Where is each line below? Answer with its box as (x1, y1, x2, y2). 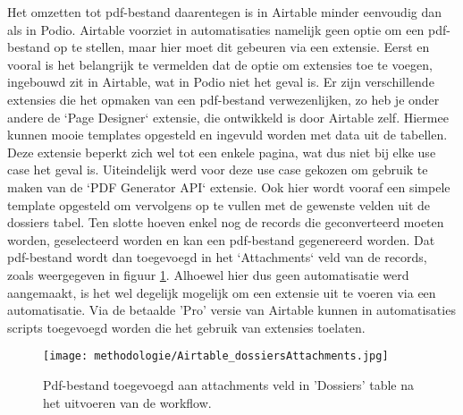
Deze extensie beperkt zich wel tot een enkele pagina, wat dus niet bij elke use (7, 142, 436, 161)
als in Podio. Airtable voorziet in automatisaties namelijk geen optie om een (7, 20, 425, 38)
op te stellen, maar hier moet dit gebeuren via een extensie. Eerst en (54, 38, 430, 56)
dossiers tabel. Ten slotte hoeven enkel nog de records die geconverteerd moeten (7, 213, 444, 232)
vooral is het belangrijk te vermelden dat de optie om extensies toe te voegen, (7, 55, 433, 73)
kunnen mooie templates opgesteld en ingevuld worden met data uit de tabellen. (7, 125, 448, 144)
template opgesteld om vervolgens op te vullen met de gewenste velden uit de (7, 195, 431, 214)
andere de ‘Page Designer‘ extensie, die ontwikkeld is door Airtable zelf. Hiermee (7, 107, 449, 126)
